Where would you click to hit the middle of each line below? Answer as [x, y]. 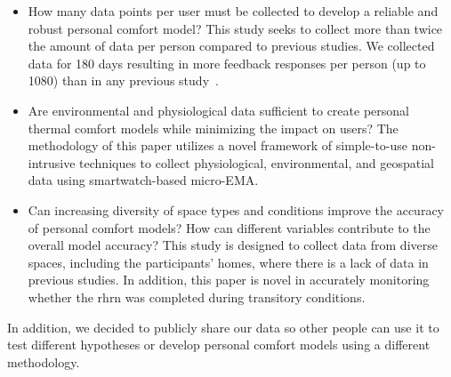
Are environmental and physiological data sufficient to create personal [218, 110]
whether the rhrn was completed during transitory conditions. [197, 297]
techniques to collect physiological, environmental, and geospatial [257, 162]
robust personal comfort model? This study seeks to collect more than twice [235, 28]
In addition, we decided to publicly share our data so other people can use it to [223, 327]
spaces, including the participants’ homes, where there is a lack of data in [228, 262]
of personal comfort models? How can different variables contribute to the [229, 227]
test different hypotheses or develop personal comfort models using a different [219, 345]
